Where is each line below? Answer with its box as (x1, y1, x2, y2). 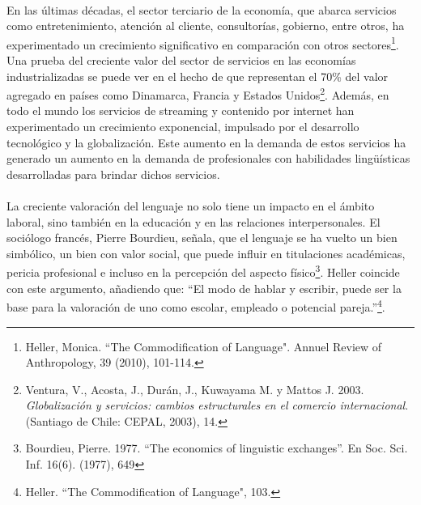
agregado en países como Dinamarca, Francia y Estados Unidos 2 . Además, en (6, 84, 389, 103)
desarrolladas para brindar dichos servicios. (6, 165, 220, 182)
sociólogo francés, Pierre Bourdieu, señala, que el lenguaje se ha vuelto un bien (6, 229, 398, 246)
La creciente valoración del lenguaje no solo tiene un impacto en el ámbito (6, 197, 375, 214)
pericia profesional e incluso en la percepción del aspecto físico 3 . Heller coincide (6, 261, 400, 281)
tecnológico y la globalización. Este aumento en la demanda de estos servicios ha (6, 134, 406, 151)
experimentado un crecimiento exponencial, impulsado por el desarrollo (6, 118, 359, 135)
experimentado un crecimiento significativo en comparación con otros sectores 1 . (6, 33, 399, 53)
